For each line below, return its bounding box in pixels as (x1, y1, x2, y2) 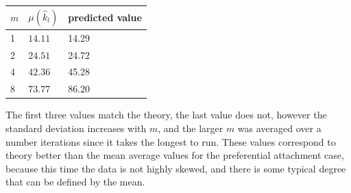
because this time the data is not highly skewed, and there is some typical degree (5, 161, 346, 175)
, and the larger (158, 120, 223, 135)
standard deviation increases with (5, 120, 147, 135)
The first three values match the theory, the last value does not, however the (5, 107, 327, 122)
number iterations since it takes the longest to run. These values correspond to (5, 134, 336, 149)
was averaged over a (237, 120, 322, 135)
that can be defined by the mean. (5, 175, 145, 189)
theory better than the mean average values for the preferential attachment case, (5, 148, 344, 162)
